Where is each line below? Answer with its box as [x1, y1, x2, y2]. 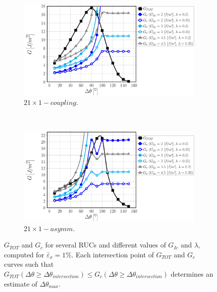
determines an [170, 268, 214, 279]
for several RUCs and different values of [45, 240, 166, 250]
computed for [4, 249, 45, 259]
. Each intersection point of [71, 249, 154, 259]
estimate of [4, 278, 38, 289]
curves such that [4, 259, 54, 269]
